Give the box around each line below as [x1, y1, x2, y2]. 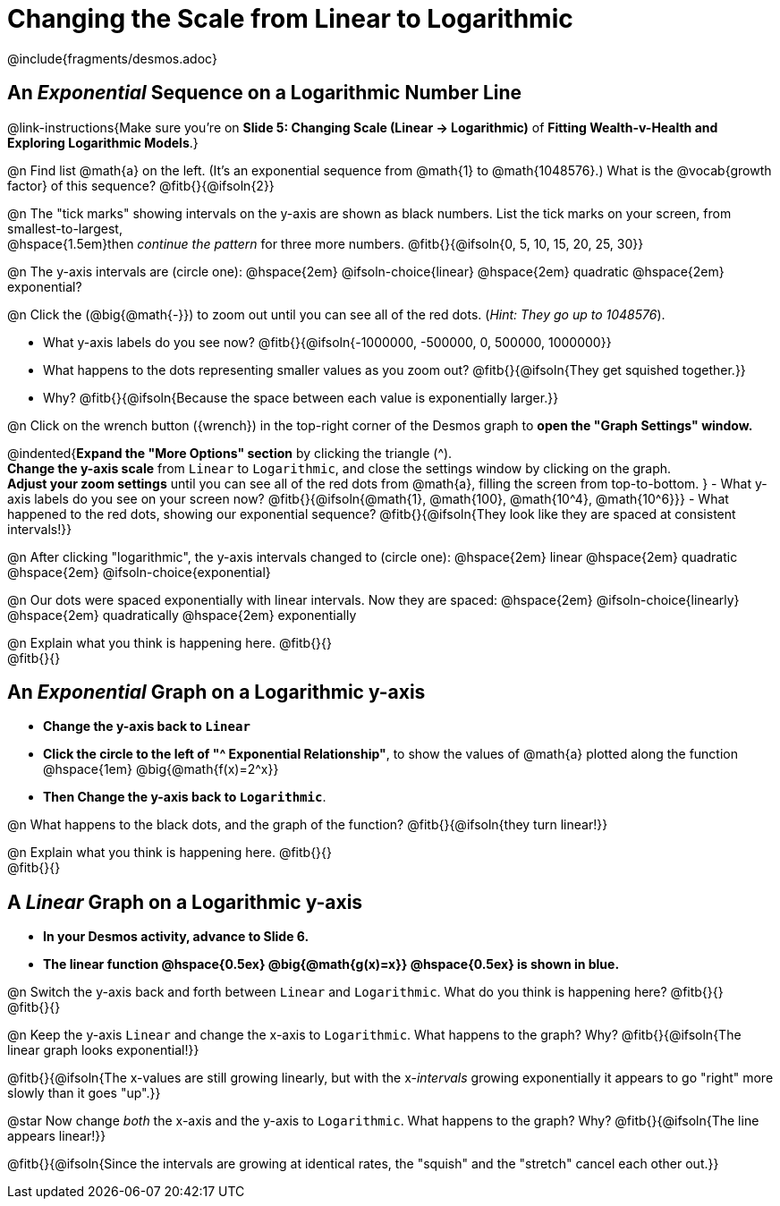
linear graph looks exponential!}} [7, 1042, 199, 1058]
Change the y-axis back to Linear [43, 718, 250, 735]
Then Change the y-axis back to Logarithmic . [43, 789, 326, 805]
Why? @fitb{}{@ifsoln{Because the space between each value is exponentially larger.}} [43, 389, 559, 405]
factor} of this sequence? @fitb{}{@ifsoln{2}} [7, 177, 275, 193]
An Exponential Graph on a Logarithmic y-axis [7, 681, 426, 704]
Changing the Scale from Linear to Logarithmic [7, 4, 573, 34]
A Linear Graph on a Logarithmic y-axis [7, 890, 363, 913]
